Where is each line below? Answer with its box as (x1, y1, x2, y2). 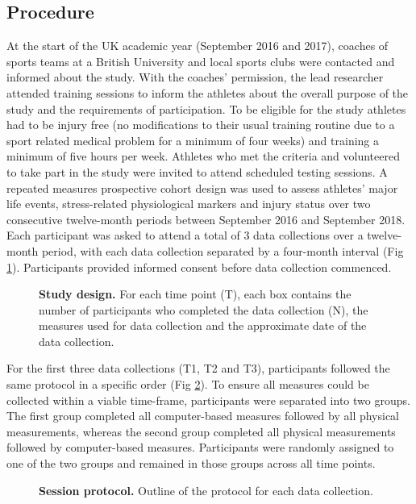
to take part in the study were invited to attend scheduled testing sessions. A (6, 163, 388, 180)
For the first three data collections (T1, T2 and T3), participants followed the (6, 360, 390, 377)
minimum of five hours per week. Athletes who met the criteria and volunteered (6, 148, 400, 165)
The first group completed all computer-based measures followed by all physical (6, 407, 400, 424)
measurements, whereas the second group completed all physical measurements (6, 423, 396, 439)
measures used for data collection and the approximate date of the (39, 317, 367, 334)
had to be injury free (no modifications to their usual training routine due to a (6, 116, 395, 133)
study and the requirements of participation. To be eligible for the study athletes (6, 100, 406, 117)
